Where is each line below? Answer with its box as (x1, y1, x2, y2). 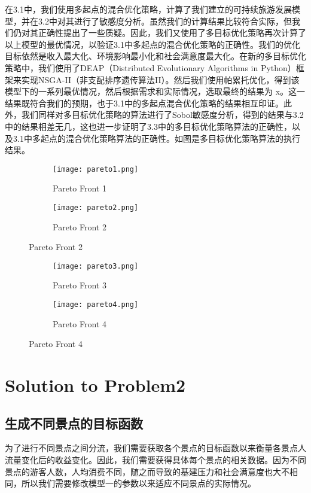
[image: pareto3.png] (53, 261, 139, 270)
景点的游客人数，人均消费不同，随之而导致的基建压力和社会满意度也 (5, 465, 273, 477)
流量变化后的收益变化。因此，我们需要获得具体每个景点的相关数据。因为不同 (5, 454, 306, 466)
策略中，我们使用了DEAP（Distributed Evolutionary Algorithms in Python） (5, 61, 296, 74)
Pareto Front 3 (53, 279, 106, 291)
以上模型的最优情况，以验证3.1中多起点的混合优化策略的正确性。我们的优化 (5, 38, 300, 50)
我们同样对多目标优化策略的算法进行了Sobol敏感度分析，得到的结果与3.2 (21, 108, 304, 121)
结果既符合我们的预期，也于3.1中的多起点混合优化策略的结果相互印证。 (5, 96, 283, 109)
